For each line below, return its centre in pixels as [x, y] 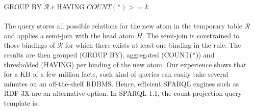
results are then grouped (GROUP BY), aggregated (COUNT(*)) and [109, 54]
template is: [22, 102]
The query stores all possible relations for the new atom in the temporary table [123, 26]
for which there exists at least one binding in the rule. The [153, 45]
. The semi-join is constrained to [191, 35]
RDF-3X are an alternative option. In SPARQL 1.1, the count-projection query [123, 93]
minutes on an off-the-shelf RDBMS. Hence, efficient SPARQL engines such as [122, 83]
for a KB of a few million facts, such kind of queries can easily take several [116, 74]
